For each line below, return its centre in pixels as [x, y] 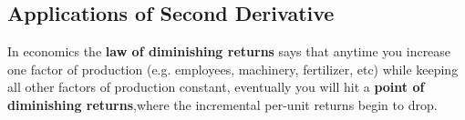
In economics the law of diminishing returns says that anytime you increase [229, 51]
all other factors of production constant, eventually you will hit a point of [216, 87]
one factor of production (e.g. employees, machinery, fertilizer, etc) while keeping [233, 69]
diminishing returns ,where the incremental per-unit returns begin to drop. [222, 104]
